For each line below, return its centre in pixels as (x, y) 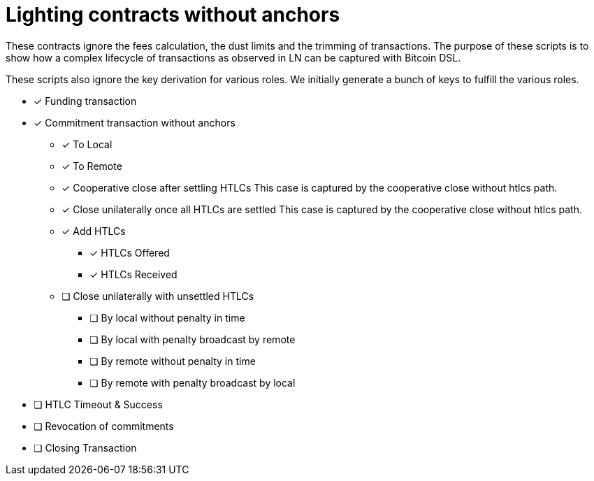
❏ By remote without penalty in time (173, 361)
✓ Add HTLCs (94, 231)
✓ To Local (87, 144)
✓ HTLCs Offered (130, 252)
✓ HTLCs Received (133, 274)
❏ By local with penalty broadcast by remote (193, 339)
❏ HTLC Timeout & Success (98, 404)
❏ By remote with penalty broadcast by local (193, 382)
